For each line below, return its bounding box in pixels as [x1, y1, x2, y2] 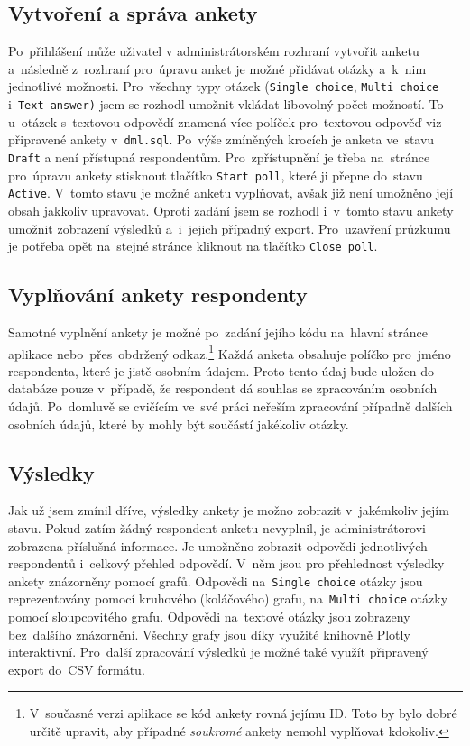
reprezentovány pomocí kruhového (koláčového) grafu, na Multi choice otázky [8, 589, 448, 608]
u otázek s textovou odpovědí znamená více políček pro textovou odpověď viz [8, 112, 442, 131]
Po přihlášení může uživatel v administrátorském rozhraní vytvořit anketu [8, 41, 419, 60]
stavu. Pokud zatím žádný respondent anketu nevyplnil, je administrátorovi [8, 518, 426, 537]
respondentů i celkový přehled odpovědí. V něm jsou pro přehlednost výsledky [8, 554, 445, 573]
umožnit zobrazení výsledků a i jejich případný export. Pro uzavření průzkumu [8, 218, 451, 237]
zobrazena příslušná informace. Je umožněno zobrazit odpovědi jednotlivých [8, 536, 428, 555]
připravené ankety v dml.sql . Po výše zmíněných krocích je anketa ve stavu [8, 130, 435, 149]
